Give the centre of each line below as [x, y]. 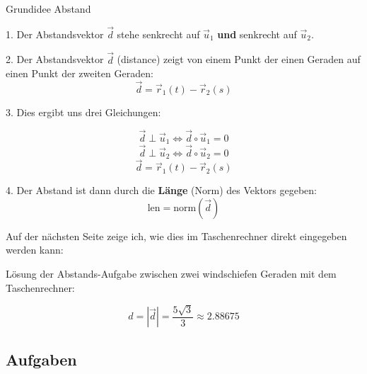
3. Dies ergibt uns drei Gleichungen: [83, 112]
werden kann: [35, 250]
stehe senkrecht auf [158, 34]
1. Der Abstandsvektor [55, 34]
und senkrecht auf [257, 34]
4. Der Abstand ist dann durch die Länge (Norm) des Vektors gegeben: [162, 190]
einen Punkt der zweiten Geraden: [80, 73]
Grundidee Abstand [48, 8]
